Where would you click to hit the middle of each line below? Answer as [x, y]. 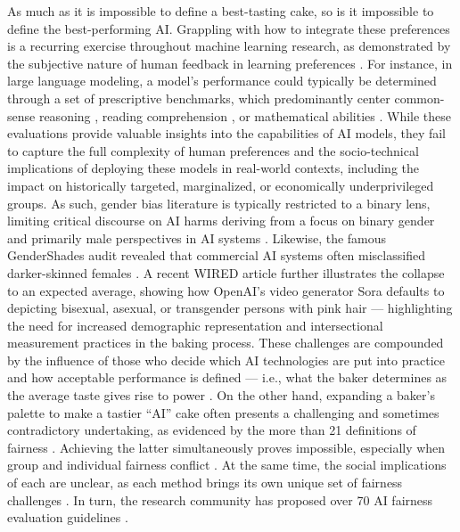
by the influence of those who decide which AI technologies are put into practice [226, 360]
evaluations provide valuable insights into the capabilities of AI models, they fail [226, 133]
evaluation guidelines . [68, 517]
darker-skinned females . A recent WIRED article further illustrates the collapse [226, 272]
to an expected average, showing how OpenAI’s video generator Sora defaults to [226, 290]
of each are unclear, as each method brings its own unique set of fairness [205, 483]
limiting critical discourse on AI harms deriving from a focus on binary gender [221, 221]
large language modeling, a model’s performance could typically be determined [222, 81]
